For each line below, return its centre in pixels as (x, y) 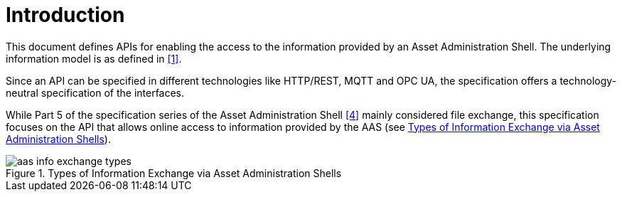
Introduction (65, 15)
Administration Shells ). (58, 139)
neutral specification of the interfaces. (95, 92)
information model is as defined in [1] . (94, 58)
